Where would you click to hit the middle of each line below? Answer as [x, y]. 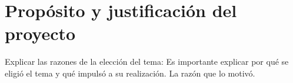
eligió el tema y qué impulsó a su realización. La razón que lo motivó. [130, 73]
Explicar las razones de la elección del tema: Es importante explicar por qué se [147, 62]
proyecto [40, 33]
